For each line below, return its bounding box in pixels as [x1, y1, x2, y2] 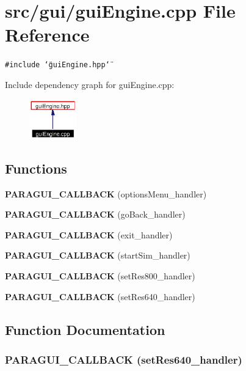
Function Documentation [5, 320, 165, 339]
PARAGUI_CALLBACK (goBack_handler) [5, 208, 186, 221]
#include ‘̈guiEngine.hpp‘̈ [5, 61, 110, 70]
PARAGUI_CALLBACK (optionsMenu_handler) [5, 187, 207, 200]
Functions [5, 158, 67, 177]
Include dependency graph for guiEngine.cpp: [5, 78, 175, 90]
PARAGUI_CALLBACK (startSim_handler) [5, 249, 190, 262]
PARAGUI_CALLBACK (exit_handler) [5, 228, 173, 241]
